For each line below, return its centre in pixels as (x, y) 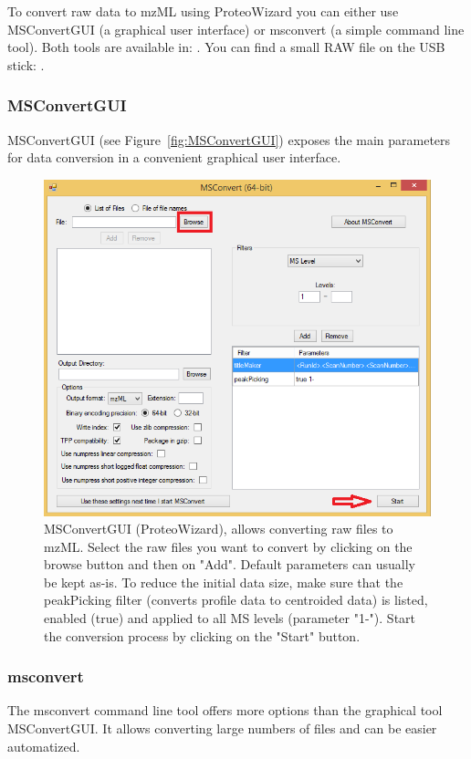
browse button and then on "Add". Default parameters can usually (230, 564)
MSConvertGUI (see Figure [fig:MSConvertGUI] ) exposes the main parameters (229, 139)
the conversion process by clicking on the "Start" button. (202, 635)
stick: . (26, 64)
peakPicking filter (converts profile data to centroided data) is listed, (236, 600)
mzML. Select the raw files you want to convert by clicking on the (228, 546)
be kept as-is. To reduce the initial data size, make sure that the (224, 582)
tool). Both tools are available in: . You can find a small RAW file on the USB (226, 47)
